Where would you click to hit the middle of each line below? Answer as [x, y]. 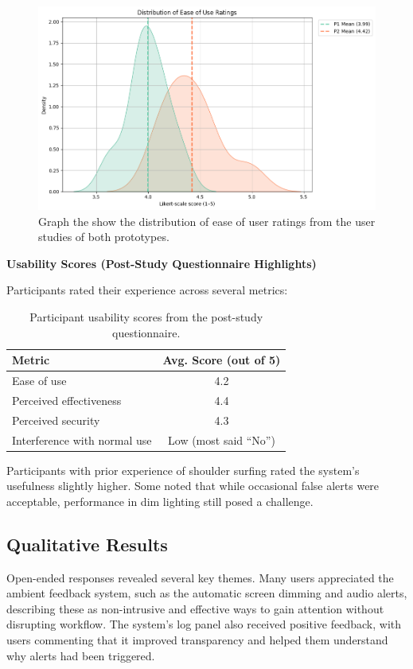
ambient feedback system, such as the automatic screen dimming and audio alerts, [207, 593]
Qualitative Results [87, 544]
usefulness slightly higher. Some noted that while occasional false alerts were [193, 486]
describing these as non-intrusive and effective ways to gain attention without [195, 608]
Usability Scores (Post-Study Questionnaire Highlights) [162, 263]
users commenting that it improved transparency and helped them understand [197, 640]
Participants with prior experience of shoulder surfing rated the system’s [183, 470]
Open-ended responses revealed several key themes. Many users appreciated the [200, 577]
